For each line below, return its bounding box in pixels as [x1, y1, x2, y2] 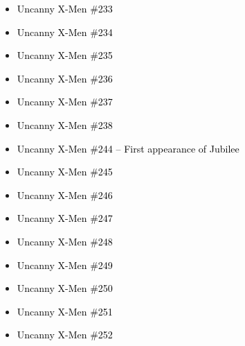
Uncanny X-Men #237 [17, 94, 113, 109]
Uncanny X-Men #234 [17, 24, 113, 39]
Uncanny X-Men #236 [17, 71, 113, 85]
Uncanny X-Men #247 [17, 211, 113, 225]
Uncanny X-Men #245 [17, 164, 113, 179]
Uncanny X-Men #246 [17, 187, 113, 202]
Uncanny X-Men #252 [17, 327, 113, 342]
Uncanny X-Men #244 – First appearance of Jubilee [17, 141, 239, 155]
